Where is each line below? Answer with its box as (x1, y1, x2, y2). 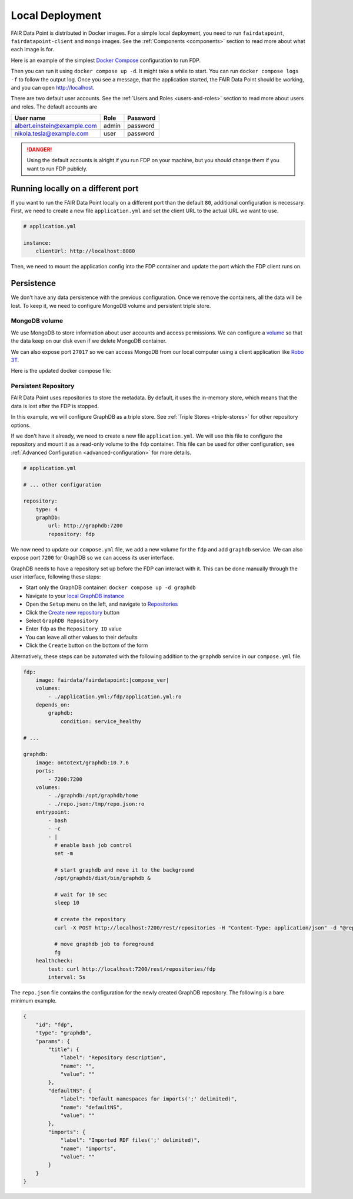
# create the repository (54, 916, 126, 923)
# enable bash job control (54, 842, 132, 849)
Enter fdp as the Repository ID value (25, 625, 122, 632)
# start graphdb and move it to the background (54, 866, 194, 873)
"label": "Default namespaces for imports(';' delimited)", (60, 1096, 238, 1102)
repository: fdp (48, 531, 95, 537)
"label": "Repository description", (60, 1055, 166, 1061)
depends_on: (35, 702, 71, 708)
